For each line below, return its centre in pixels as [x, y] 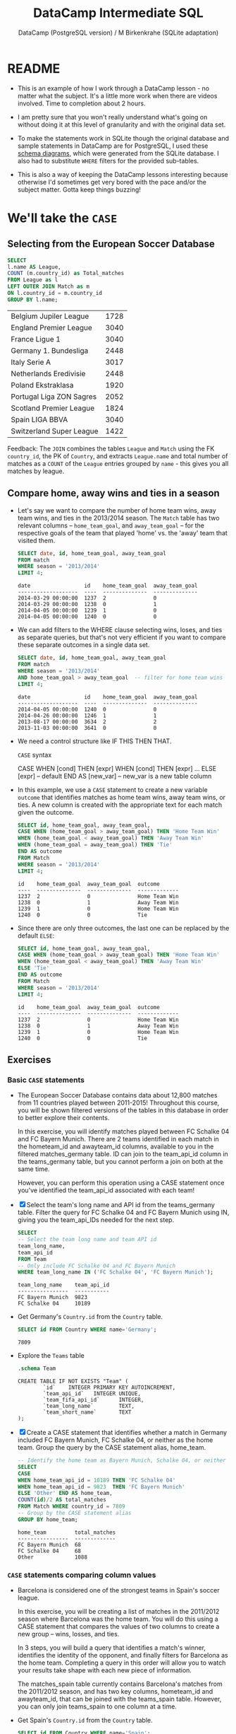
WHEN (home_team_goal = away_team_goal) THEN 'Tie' [95, 845]
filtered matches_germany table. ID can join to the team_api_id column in [123, 1154]
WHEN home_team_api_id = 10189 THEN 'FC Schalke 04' [97, 1480]
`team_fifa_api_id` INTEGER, [94, 1400]
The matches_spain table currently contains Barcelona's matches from [120, 1684]
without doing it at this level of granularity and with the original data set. [122, 124]
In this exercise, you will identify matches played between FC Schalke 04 [123, 1131]
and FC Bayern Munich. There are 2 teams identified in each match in [118, 1139]
